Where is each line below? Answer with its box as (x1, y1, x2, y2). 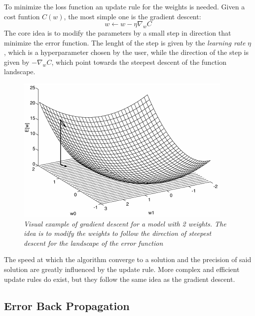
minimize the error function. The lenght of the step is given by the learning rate (4, 37, 246, 47)
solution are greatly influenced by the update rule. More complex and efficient (4, 264, 240, 274)
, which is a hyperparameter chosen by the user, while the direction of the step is (4, 47, 249, 57)
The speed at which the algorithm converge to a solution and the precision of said (4, 254, 252, 265)
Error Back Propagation (4, 298, 130, 313)
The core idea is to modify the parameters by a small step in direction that (4, 27, 231, 38)
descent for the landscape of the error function (24, 237, 163, 248)
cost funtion (4, 11, 40, 21)
